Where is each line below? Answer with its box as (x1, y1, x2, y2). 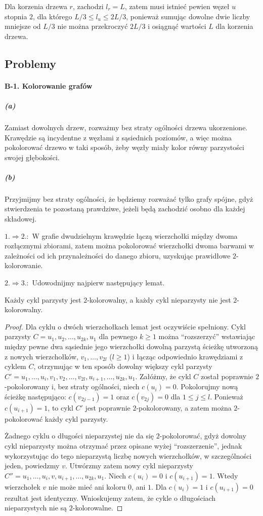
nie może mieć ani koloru (48, 481, 126, 492)
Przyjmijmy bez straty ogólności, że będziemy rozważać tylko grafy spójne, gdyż (5, 193, 253, 204)
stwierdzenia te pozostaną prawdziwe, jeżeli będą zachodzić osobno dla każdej (5, 203, 245, 214)
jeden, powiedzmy (5, 460, 60, 471)
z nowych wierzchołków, (5, 351, 78, 361)
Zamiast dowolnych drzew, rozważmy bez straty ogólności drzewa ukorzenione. (5, 122, 248, 132)
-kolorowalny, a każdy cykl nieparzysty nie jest (87, 294, 231, 305)
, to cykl (48, 402, 73, 413)
